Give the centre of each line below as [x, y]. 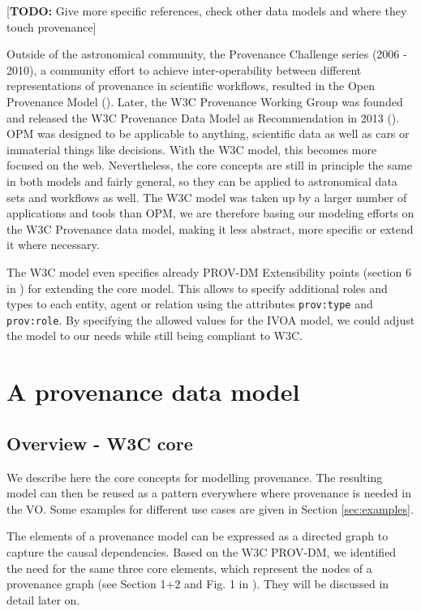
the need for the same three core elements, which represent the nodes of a [189, 568]
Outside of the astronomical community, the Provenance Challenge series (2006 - [207, 54]
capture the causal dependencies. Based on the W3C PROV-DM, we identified [202, 551]
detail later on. [43, 599]
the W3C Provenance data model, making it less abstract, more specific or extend [210, 228]
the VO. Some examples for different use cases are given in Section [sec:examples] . [210, 508]
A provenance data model [153, 392]
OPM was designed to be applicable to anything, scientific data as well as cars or [208, 133]
